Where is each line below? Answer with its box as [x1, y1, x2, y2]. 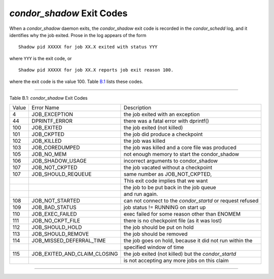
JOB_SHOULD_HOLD [31, 224, 82, 231]
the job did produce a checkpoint [123, 131, 203, 138]
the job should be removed [123, 230, 188, 237]
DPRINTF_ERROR [31, 117, 73, 125]
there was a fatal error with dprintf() [123, 117, 209, 125]
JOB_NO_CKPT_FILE [31, 217, 81, 224]
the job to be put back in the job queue [123, 184, 217, 191]
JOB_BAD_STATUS [31, 204, 77, 211]
